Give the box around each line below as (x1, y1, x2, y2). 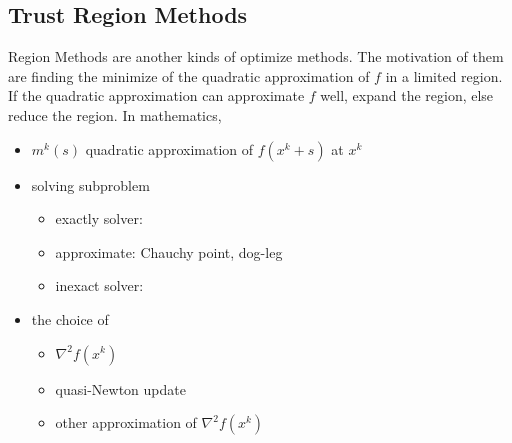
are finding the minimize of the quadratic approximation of (8, 65, 370, 86)
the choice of (31, 308, 109, 329)
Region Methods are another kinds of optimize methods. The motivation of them (8, 46, 504, 67)
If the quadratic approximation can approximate (8, 85, 305, 106)
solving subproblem (31, 174, 150, 195)
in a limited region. (385, 65, 503, 86)
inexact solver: (55, 275, 144, 296)
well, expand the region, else (320, 85, 494, 106)
